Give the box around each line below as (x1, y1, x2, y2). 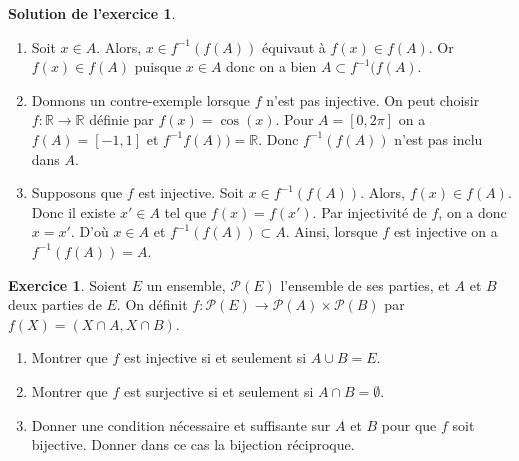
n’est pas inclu (394, 128, 483, 149)
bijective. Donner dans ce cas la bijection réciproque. (31, 434, 355, 455)
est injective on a (393, 221, 498, 242)
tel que (164, 201, 207, 222)
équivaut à (261, 36, 326, 57)
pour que (381, 414, 437, 435)
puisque (134, 56, 182, 77)
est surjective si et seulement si (123, 380, 314, 401)
